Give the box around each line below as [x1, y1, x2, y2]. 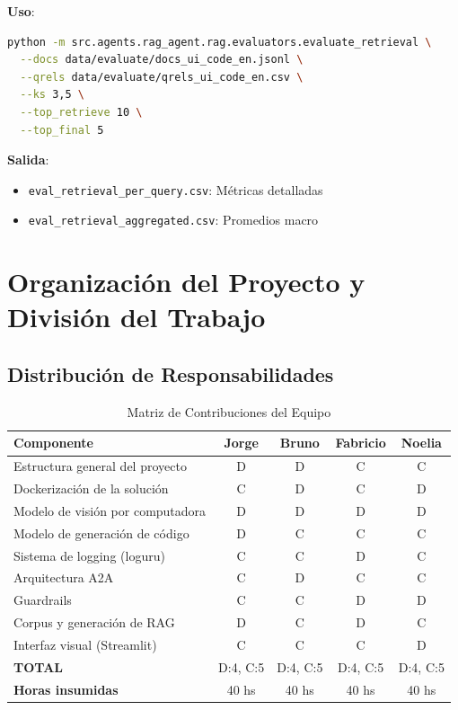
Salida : [7, 150, 49, 169]
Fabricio [335, 433, 386, 452]
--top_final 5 [20, 123, 104, 137]
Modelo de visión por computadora [13, 501, 207, 519]
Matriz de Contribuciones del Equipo [127, 402, 331, 421]
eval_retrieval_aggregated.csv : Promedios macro [28, 210, 319, 229]
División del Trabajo [7, 298, 266, 335]
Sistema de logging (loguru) [13, 546, 165, 564]
